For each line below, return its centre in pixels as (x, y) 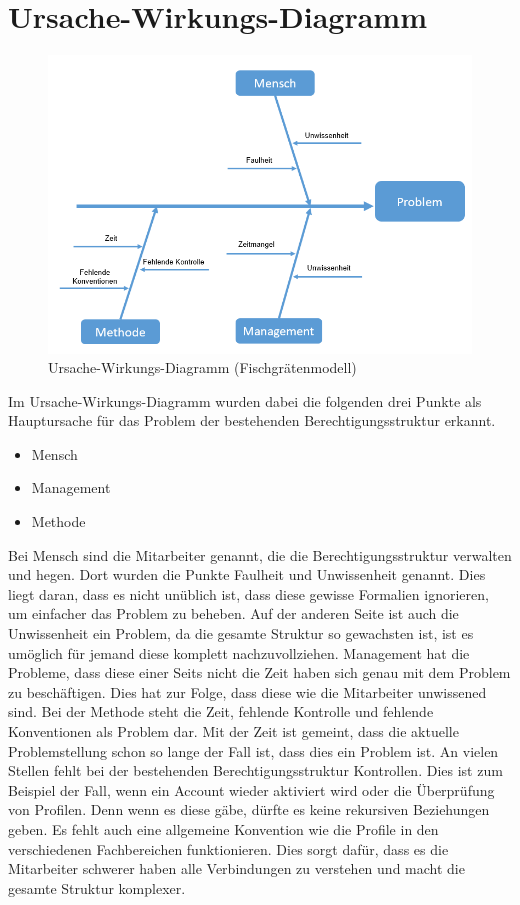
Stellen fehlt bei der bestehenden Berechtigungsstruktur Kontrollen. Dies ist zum (255, 770)
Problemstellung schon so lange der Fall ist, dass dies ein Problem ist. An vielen (253, 750)
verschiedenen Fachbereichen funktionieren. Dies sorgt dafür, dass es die (228, 848)
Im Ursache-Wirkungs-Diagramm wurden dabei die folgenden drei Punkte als (245, 400)
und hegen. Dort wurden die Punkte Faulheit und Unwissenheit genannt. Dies (247, 574)
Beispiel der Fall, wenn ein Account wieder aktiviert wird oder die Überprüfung (251, 789)
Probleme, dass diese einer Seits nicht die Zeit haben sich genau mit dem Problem (259, 672)
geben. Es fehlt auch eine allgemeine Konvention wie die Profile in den (223, 828)
